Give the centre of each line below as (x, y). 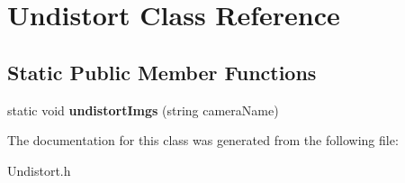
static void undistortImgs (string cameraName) (143, 110)
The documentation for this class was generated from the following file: (203, 140)
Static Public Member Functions (162, 72)
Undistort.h (39, 170)
